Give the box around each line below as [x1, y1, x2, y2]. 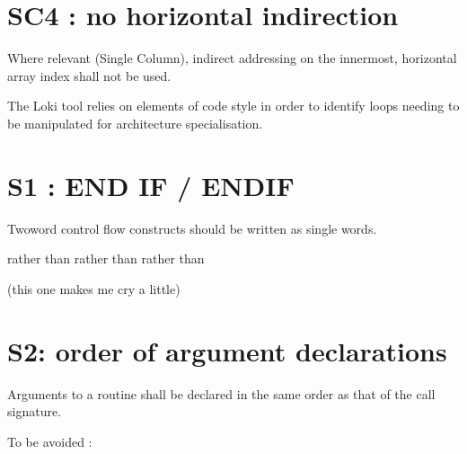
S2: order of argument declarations [7, 332, 447, 369]
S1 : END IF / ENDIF [7, 166, 295, 203]
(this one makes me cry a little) [7, 279, 181, 298]
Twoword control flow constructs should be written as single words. [7, 218, 377, 237]
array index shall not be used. [7, 66, 172, 85]
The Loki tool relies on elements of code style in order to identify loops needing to [7, 96, 460, 115]
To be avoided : [7, 432, 93, 450]
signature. [7, 402, 62, 421]
